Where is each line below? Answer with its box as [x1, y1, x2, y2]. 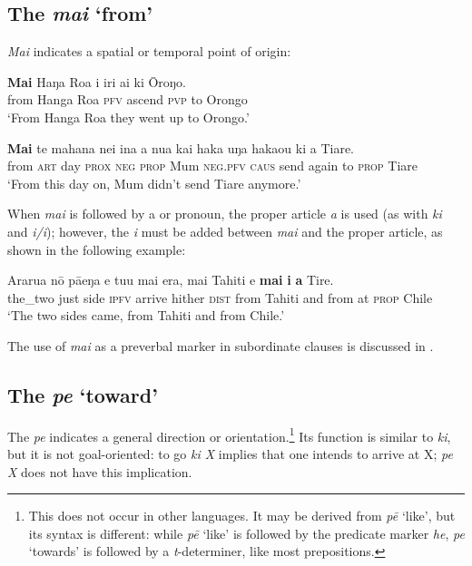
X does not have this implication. [7, 462, 192, 481]
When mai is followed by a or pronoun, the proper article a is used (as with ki [7, 204, 442, 223]
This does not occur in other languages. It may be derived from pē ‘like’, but [28, 506, 456, 525]
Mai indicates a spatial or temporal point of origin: [7, 42, 291, 61]
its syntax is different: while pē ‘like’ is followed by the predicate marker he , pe [28, 523, 465, 542]
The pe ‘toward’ [7, 380, 158, 408]
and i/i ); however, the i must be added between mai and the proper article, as [7, 221, 443, 240]
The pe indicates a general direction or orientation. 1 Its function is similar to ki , [7, 424, 451, 445]
